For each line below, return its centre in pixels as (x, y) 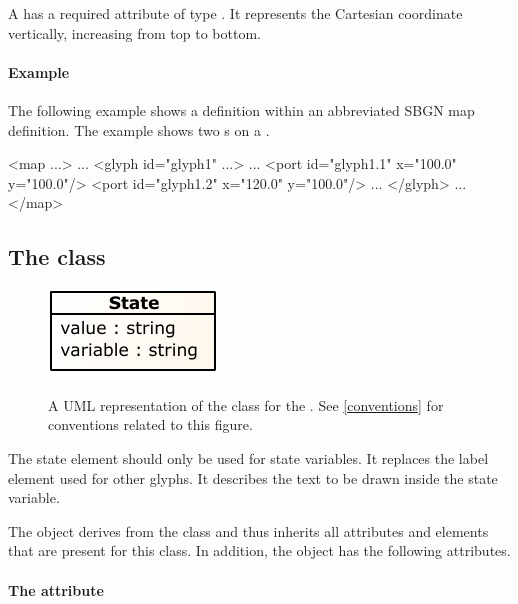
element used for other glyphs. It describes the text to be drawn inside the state (253, 477)
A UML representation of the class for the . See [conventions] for (246, 404)
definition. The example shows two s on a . (139, 129)
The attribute (56, 589)
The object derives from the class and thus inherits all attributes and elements (248, 530)
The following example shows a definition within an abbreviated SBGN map (241, 109)
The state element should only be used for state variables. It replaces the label (248, 457)
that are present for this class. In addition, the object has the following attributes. (259, 550)
